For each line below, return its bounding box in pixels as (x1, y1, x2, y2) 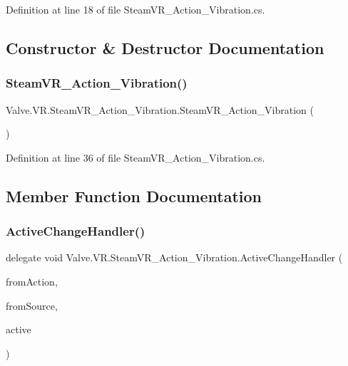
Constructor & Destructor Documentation (6, 36, 324, 58)
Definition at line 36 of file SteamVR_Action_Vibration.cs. (6, 150, 265, 164)
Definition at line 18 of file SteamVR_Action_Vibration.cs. (6, 2, 265, 16)
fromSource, (6, 298, 58, 313)
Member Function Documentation (6, 184, 262, 206)
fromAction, (6, 273, 58, 288)
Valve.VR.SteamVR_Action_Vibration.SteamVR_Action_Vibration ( (6, 102, 314, 117)
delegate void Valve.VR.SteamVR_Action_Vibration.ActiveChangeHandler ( (6, 250, 343, 265)
